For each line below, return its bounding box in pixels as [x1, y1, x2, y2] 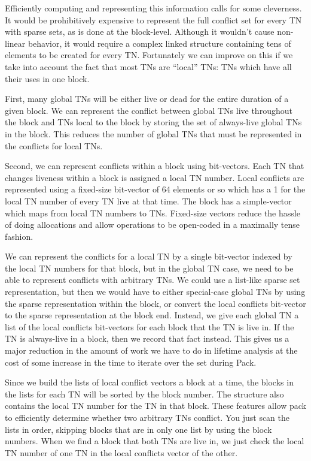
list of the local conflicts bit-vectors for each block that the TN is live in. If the [5, 320, 294, 333]
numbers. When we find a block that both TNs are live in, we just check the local [5, 435, 304, 447]
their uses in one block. [5, 72, 90, 85]
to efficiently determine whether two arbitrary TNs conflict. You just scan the [5, 411, 290, 423]
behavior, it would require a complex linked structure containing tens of [28, 37, 291, 49]
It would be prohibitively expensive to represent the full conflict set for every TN [5, 13, 302, 26]
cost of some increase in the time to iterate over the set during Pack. [5, 355, 257, 368]
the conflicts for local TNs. [5, 139, 103, 152]
